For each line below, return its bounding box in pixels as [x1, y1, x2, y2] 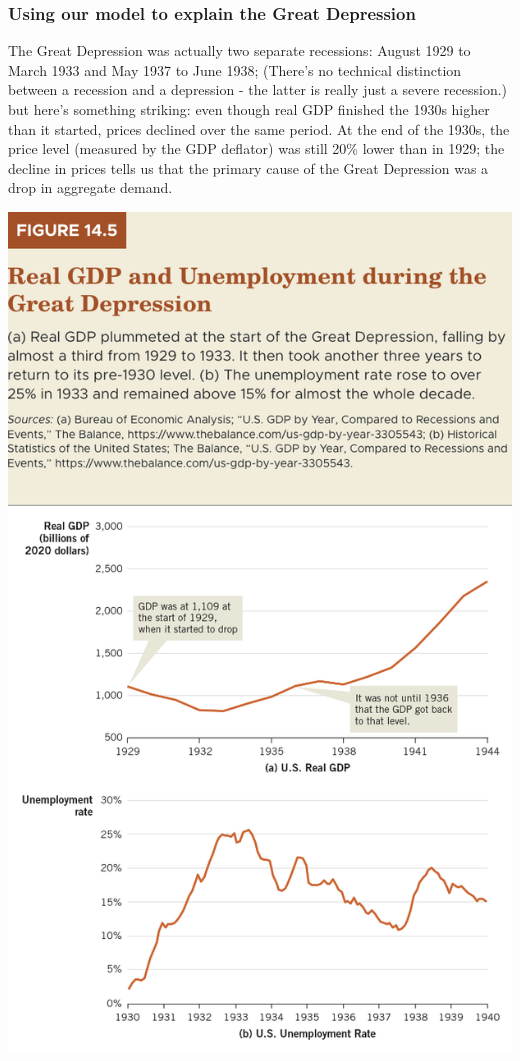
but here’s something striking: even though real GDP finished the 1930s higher [8, 99, 490, 119]
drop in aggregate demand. [8, 177, 173, 198]
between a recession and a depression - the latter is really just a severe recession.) [8, 79, 507, 100]
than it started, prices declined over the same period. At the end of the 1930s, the [8, 118, 510, 139]
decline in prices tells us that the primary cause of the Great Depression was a [8, 157, 489, 178]
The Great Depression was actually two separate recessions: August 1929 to [8, 40, 471, 61]
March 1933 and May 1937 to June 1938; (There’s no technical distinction [8, 59, 462, 80]
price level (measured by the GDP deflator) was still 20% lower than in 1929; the [8, 138, 505, 159]
